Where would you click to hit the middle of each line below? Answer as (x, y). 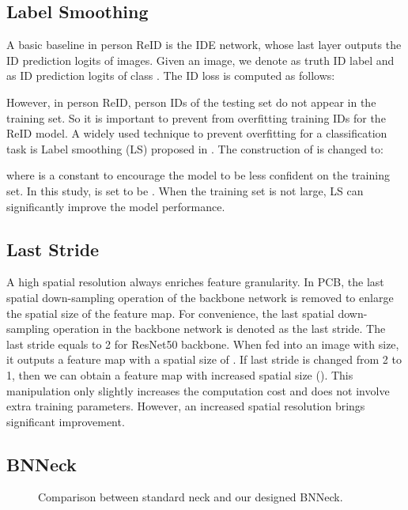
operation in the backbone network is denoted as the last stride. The (219, 329)
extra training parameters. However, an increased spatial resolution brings (186, 406)
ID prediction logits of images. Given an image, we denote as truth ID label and (200, 60)
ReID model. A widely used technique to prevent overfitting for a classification (197, 133)
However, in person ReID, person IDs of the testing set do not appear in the (191, 102)
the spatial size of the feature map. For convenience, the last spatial (170, 313)
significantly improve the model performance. (116, 206)
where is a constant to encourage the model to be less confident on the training (198, 175)
